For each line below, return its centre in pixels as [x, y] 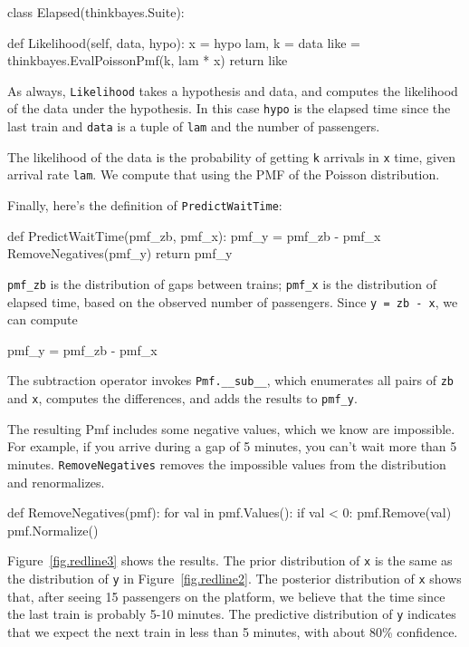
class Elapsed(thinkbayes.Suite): [96, 12]
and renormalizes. [56, 482]
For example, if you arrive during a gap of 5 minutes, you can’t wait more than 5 [232, 446]
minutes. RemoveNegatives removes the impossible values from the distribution [227, 464]
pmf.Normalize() [53, 530]
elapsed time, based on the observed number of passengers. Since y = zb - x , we [233, 301]
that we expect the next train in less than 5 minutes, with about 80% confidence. [233, 631]
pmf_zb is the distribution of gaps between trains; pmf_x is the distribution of [222, 283]
